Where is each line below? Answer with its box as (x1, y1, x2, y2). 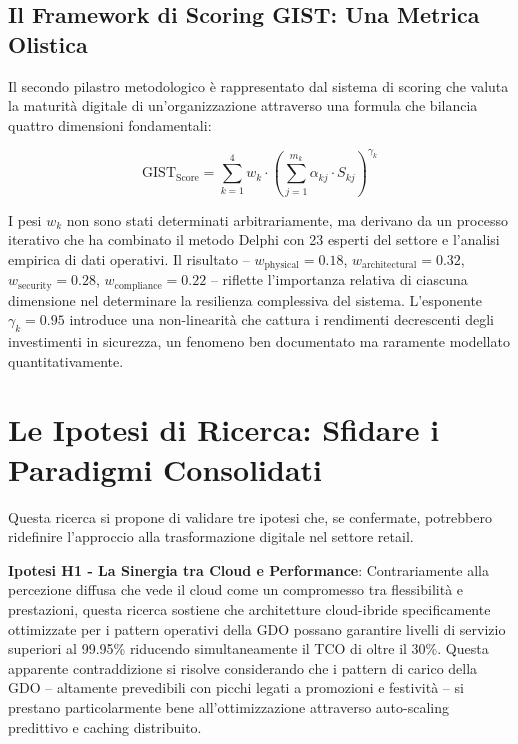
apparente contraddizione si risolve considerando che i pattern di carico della (8, 657, 478, 678)
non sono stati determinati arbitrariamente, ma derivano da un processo (66, 209, 508, 230)
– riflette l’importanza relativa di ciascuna (210, 269, 468, 290)
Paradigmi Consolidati (8, 448, 323, 489)
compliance (114, 280, 162, 291)
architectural (361, 260, 417, 271)
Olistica (8, 28, 88, 59)
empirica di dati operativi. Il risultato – (8, 248, 250, 269)
